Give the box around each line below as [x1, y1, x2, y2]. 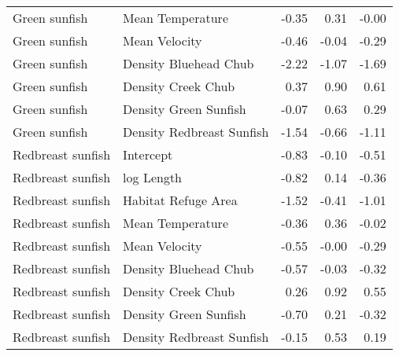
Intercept [123, 145, 173, 163]
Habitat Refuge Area [123, 191, 238, 209]
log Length [123, 168, 183, 186]
